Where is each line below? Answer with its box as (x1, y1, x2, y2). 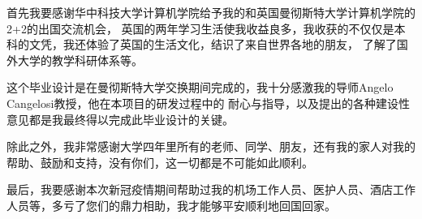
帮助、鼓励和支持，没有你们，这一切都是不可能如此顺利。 (6, 153, 313, 170)
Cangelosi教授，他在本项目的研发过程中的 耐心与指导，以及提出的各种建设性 (6, 94, 411, 111)
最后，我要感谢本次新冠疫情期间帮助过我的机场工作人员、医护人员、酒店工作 (6, 181, 416, 198)
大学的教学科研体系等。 (17, 51, 143, 68)
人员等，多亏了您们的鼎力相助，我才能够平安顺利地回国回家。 (6, 196, 336, 213)
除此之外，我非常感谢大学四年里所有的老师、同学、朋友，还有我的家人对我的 (6, 138, 416, 155)
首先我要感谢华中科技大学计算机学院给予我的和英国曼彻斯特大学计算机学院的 (6, 4, 416, 20)
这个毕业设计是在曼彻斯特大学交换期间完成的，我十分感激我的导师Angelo (6, 79, 394, 96)
